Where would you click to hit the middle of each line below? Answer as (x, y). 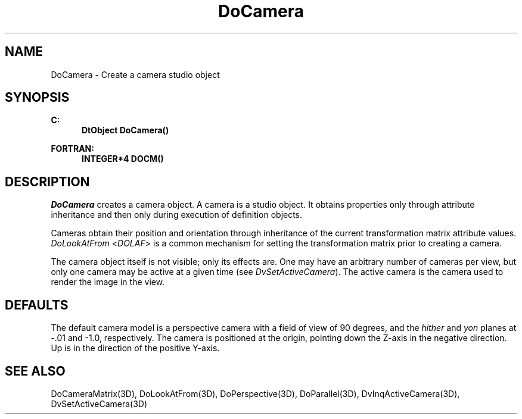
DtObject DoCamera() (125, 130)
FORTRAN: (72, 149)
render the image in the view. (108, 282)
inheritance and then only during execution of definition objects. (177, 215)
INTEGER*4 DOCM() (123, 159)
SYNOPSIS (37, 98)
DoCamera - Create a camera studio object (135, 74)
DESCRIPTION (47, 182)
